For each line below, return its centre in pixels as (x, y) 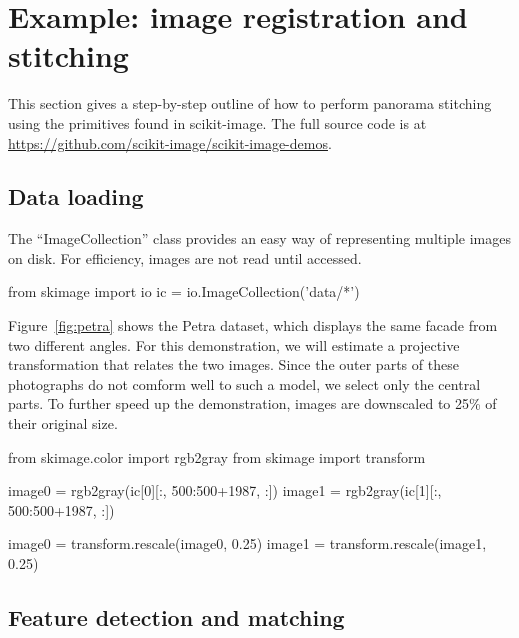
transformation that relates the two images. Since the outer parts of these (233, 364)
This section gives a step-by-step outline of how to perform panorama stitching (250, 103)
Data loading (76, 196)
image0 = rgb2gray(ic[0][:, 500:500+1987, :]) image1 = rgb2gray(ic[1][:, (225, 490)
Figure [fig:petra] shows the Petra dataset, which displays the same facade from (253, 325)
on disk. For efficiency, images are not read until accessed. (185, 257)
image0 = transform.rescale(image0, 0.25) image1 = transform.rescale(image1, (247, 543)
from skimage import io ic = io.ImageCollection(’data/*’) (184, 291)
